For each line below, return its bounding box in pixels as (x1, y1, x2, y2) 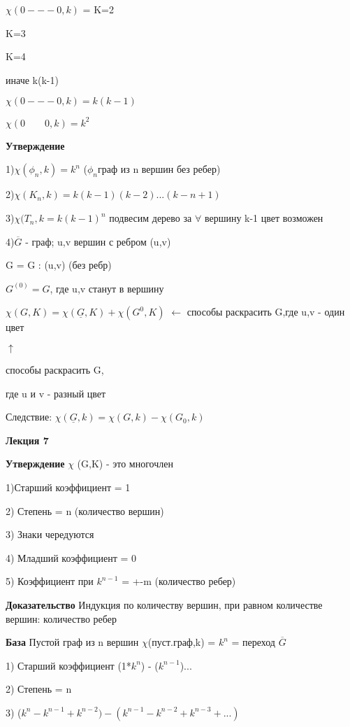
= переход (231, 635, 275, 649)
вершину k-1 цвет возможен (204, 211, 323, 225)
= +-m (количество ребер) (122, 574, 236, 588)
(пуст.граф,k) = (147, 635, 216, 649)
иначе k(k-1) (6, 72, 59, 87)
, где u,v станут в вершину (50, 281, 164, 295)
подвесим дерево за (109, 211, 192, 225)
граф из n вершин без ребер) (98, 162, 221, 176)
